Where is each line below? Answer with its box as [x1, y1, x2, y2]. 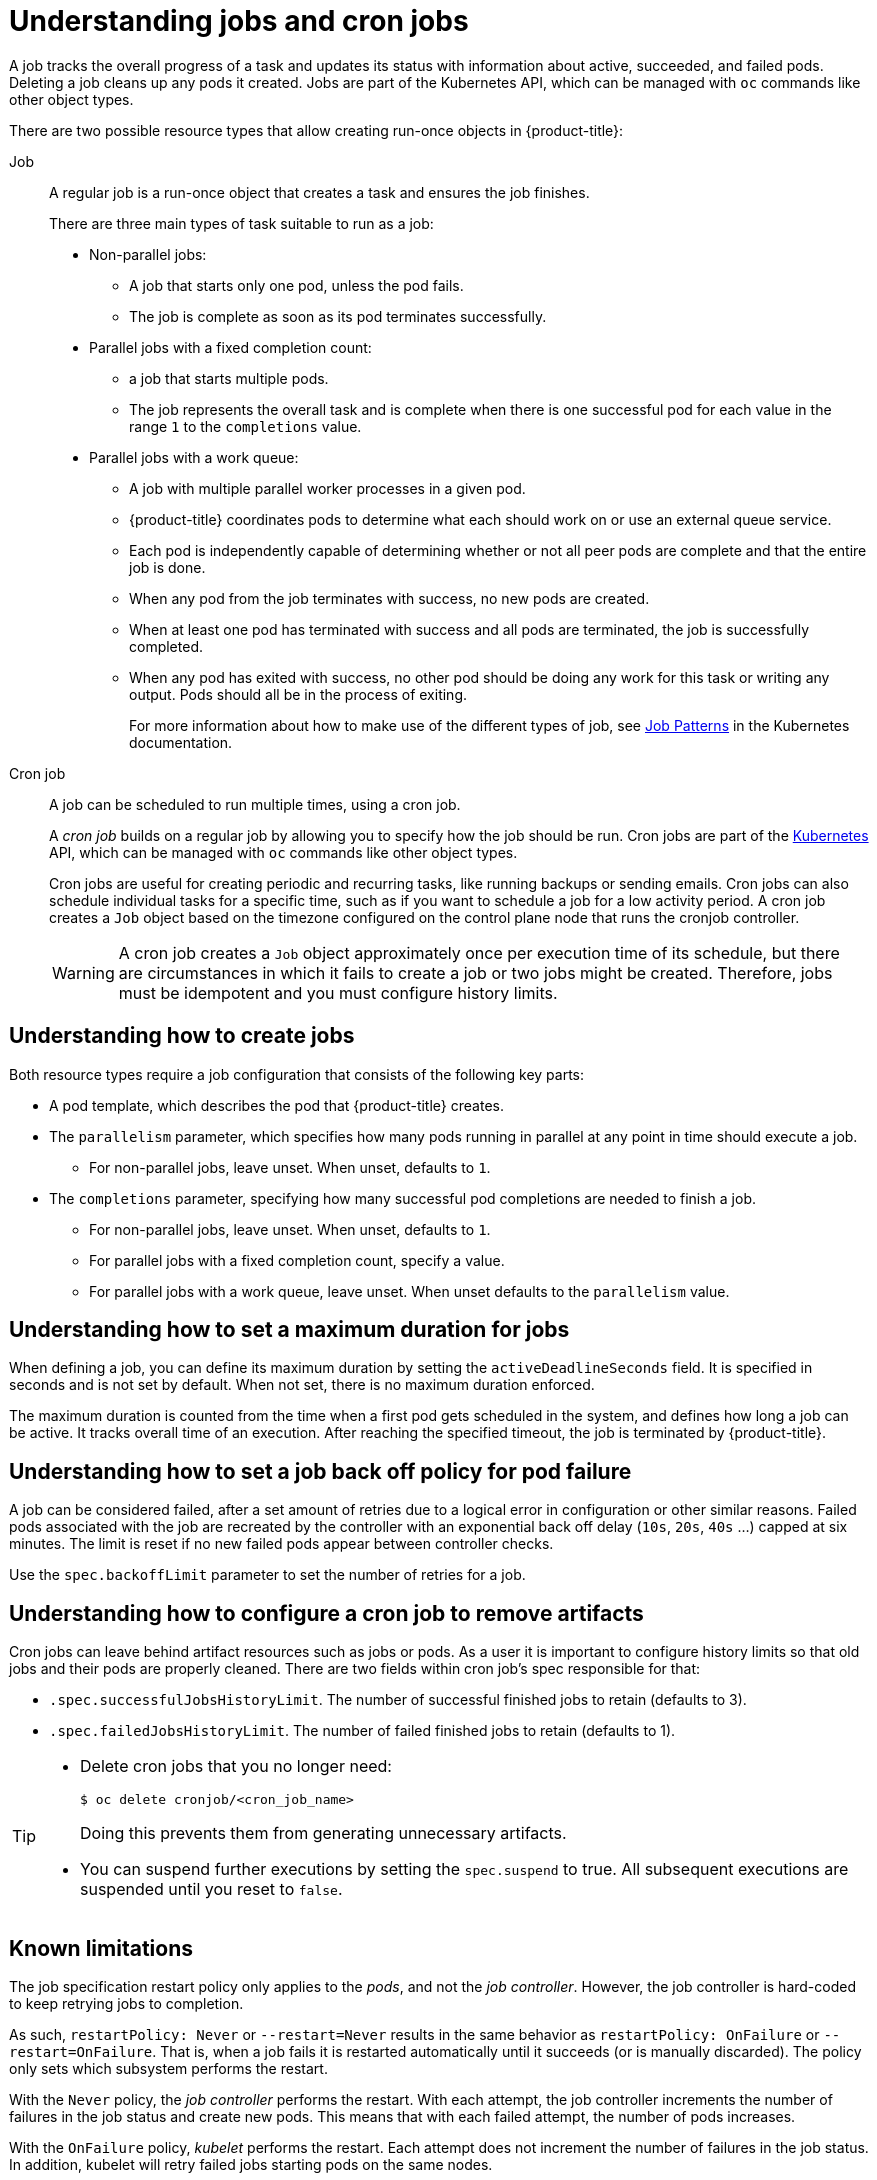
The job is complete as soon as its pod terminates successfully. [129, 307, 547, 325]
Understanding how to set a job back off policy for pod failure [9, 1458, 632, 1484]
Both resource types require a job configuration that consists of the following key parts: [9, 1065, 585, 1083]
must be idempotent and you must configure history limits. [118, 982, 558, 1003]
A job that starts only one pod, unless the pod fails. [129, 276, 464, 294]
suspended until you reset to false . [80, 1879, 343, 1900]
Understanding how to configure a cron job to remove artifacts [9, 1600, 644, 1626]
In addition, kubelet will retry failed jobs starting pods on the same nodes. [9, 2155, 493, 2173]
